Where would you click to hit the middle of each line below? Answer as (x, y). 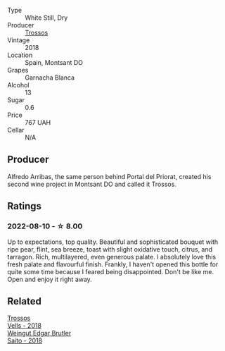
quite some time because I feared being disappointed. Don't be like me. (111, 271)
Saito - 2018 (25, 340)
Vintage (19, 40)
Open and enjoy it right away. (50, 279)
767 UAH (38, 122)
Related (25, 301)
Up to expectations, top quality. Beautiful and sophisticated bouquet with (113, 242)
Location (20, 55)
